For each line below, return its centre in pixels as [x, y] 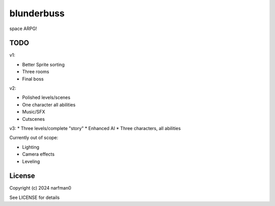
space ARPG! [23, 29]
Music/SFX [34, 112]
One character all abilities [49, 105]
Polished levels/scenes [46, 97]
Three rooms [36, 72]
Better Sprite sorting [43, 64]
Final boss [33, 79]
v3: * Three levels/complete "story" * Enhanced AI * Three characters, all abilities [95, 128]
